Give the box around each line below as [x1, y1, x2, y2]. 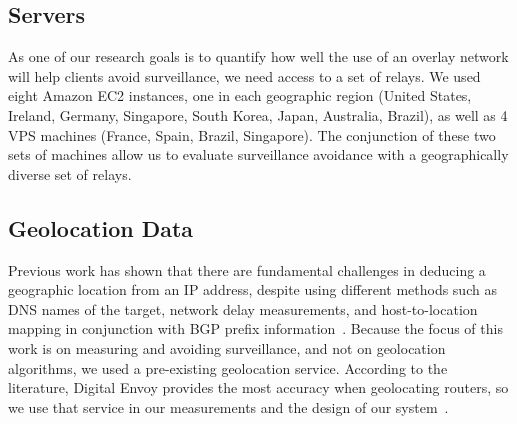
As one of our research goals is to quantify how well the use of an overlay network [8, 46, 509, 67]
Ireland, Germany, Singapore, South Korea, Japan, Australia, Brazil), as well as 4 [8, 104, 508, 125]
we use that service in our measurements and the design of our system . [8, 396, 449, 417]
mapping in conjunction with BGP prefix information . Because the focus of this [8, 318, 503, 339]
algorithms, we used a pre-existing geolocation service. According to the [8, 357, 448, 378]
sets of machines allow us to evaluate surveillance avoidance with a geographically [8, 144, 509, 165]
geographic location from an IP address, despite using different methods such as [8, 279, 497, 300]
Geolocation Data [8, 212, 194, 243]
